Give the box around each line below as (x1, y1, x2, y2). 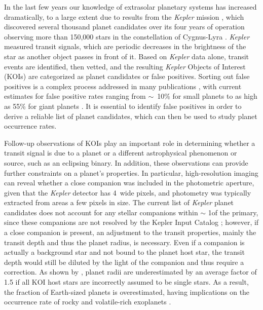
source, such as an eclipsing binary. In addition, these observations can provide (4, 157, 248, 168)
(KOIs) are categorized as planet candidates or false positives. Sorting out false (4, 71, 250, 82)
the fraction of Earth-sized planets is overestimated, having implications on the (4, 286, 250, 297)
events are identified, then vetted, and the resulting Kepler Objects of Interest (4, 61, 246, 71)
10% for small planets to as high (157, 91, 257, 101)
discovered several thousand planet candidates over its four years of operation (4, 21, 245, 32)
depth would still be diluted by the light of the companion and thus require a (4, 256, 244, 267)
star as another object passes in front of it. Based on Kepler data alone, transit (4, 51, 249, 61)
